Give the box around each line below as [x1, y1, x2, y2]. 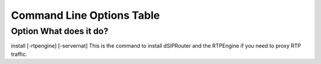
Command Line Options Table [11, 9, 160, 22]
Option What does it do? [11, 26, 109, 36]
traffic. [11, 50, 27, 58]
